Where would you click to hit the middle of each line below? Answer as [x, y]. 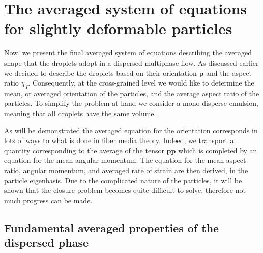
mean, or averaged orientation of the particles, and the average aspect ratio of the [132, 93]
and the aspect [229, 73]
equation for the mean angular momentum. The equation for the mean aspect [125, 160]
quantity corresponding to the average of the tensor [84, 150]
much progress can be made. [48, 200]
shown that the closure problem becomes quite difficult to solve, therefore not [125, 190]
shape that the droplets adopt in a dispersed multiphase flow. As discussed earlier [131, 62]
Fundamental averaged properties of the [112, 227]
